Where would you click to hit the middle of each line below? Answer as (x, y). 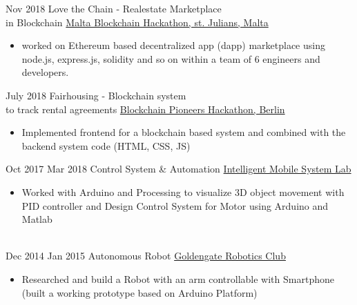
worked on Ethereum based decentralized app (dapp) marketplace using (173, 45)
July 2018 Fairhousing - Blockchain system (96, 95)
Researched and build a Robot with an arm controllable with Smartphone (178, 278)
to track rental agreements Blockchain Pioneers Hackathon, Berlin (145, 109)
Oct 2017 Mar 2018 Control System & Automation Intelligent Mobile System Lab (178, 169)
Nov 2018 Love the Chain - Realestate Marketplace (114, 8)
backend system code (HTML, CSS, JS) (106, 145)
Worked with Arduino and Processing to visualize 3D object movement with (183, 191)
